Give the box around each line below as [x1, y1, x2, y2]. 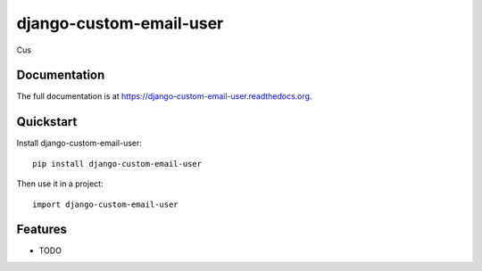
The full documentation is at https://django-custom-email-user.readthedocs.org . [16, 91, 312, 102]
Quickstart [16, 114, 78, 129]
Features [16, 222, 67, 237]
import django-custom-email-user [32, 199, 179, 209]
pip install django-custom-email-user [32, 159, 203, 168]
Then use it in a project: [16, 178, 104, 189]
